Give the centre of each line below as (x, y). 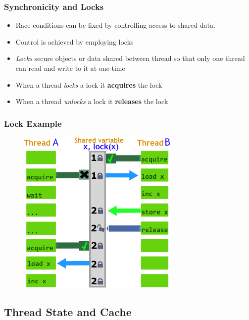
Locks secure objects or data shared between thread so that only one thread (130, 58)
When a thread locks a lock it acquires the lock (89, 84)
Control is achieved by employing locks (75, 41)
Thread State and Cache (68, 311)
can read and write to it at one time (70, 68)
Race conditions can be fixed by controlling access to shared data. (115, 25)
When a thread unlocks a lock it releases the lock (92, 101)
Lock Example (33, 123)
